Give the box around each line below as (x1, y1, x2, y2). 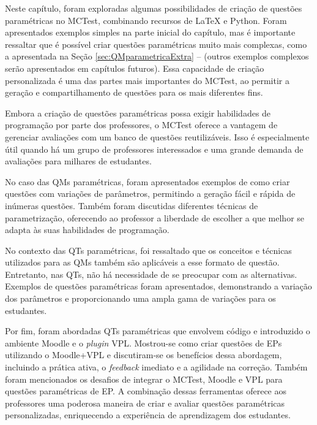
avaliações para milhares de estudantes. (5, 155, 152, 167)
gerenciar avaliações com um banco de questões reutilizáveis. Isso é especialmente (5, 130, 310, 143)
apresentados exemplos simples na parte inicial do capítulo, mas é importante (5, 26, 296, 39)
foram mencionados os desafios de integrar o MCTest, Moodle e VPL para (5, 372, 283, 385)
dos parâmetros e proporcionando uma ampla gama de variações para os (5, 292, 276, 305)
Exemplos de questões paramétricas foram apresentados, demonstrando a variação (5, 280, 312, 293)
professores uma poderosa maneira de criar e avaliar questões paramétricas (5, 396, 285, 409)
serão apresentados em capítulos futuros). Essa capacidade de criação (5, 61, 264, 74)
